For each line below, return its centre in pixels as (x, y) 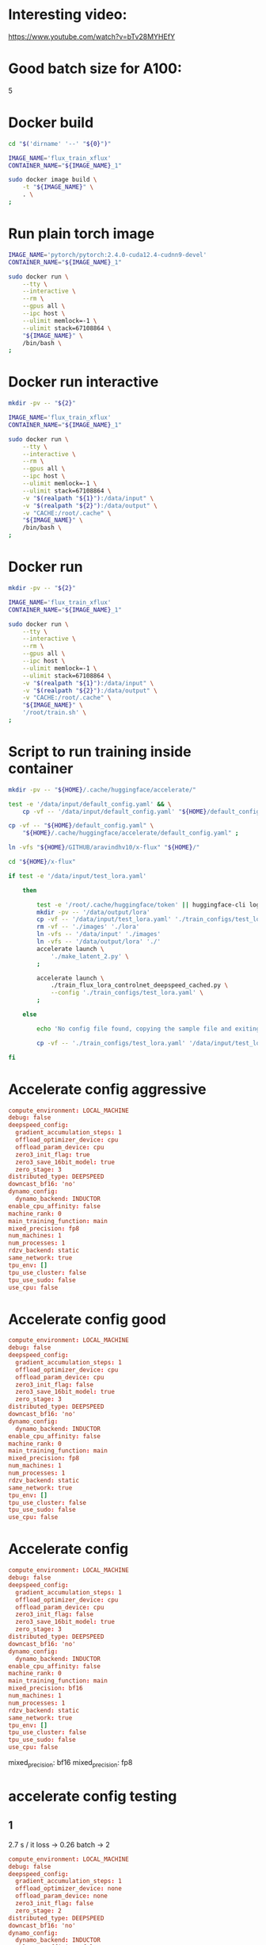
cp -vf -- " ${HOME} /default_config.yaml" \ (81, 826)
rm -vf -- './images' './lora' (88, 927)
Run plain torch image (82, 234)
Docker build (51, 123)
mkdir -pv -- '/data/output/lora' (93, 912)
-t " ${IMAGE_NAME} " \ (58, 187)
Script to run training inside (100, 752)
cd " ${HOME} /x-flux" (42, 862)
